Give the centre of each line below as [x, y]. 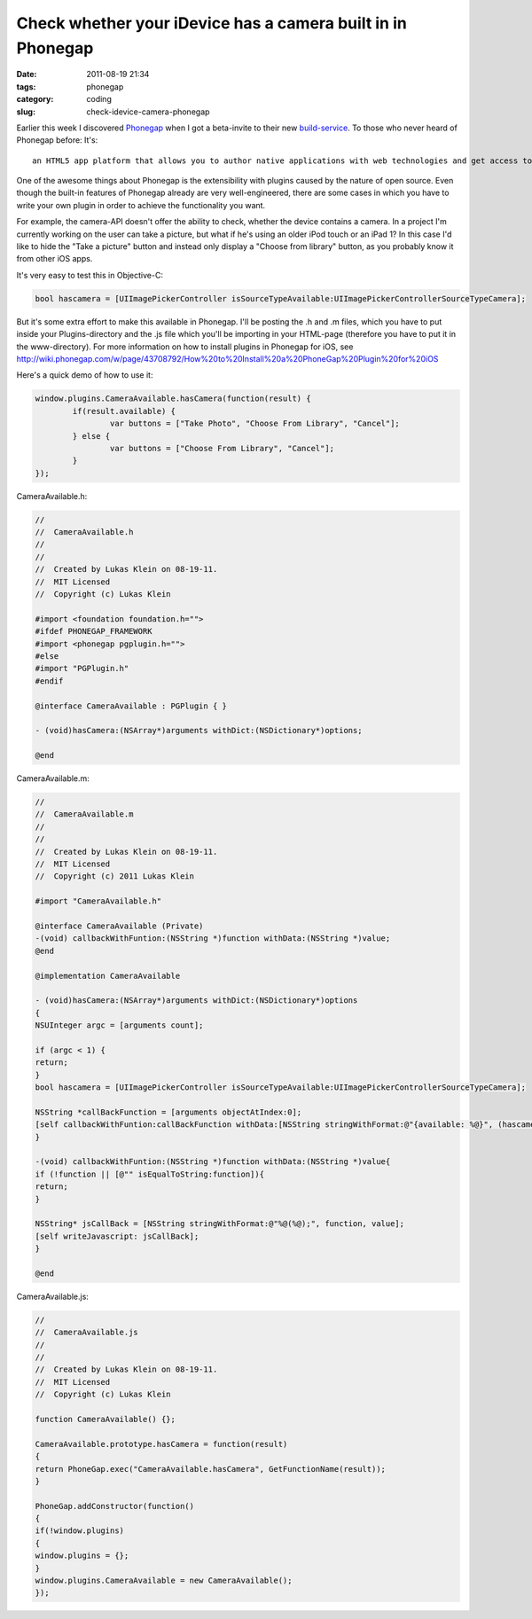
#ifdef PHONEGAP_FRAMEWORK [94, 631]
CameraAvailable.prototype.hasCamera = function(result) [161, 1444]
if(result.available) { [124, 411]
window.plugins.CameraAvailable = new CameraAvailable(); [164, 1581]
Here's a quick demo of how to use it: [85, 375]
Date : [27, 74]
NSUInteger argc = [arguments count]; [119, 1025]
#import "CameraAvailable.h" [98, 901]
